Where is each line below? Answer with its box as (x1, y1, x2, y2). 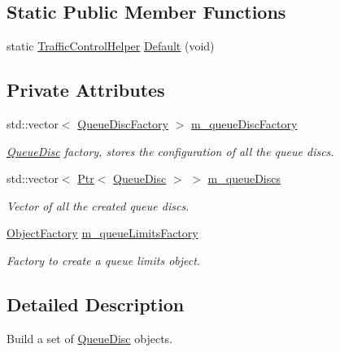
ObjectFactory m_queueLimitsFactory (7, 224, 198, 241)
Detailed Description (7, 291, 185, 316)
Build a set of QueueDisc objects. (7, 329, 173, 346)
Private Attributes (7, 77, 165, 102)
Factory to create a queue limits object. (7, 251, 201, 268)
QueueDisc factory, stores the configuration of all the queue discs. (7, 142, 334, 159)
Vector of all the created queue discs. (7, 197, 190, 214)
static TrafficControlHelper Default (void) (7, 37, 215, 54)
